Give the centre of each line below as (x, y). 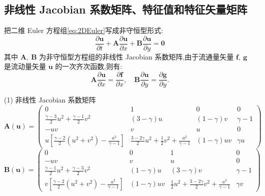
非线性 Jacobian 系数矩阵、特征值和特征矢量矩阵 (126, 9)
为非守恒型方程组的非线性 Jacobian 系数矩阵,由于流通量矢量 (136, 56)
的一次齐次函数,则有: (89, 66)
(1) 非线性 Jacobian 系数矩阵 (50, 100)
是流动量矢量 (25, 66)
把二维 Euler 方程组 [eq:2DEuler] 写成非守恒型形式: (84, 30)
